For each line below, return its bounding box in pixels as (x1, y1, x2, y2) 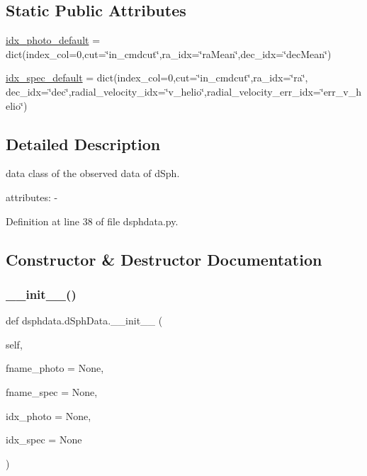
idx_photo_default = (6, 33, 101, 47)
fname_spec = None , (6, 384, 98, 399)
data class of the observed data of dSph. (6, 166, 180, 181)
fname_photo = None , (6, 361, 104, 375)
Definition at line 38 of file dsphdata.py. (6, 213, 179, 228)
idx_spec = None (6, 432, 82, 447)
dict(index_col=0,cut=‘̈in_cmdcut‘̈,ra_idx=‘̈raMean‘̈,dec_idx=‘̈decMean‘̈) (6, 46, 332, 61)
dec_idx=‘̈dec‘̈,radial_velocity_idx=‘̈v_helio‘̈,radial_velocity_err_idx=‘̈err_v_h (6, 84, 362, 98)
